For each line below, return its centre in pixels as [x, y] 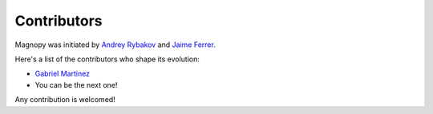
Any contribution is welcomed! [65, 100]
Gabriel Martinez [63, 74]
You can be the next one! [76, 85]
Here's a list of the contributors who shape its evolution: [107, 59]
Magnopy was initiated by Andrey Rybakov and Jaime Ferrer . [115, 45]
